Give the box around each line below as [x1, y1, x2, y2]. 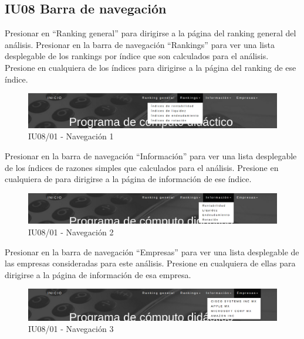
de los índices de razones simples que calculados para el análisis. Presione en [5, 161, 279, 173]
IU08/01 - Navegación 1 [28, 130, 114, 142]
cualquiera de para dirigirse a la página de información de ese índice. [5, 173, 252, 185]
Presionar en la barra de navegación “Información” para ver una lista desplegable [5, 149, 297, 162]
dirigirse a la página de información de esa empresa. [5, 268, 191, 280]
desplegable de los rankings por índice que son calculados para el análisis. [5, 50, 269, 62]
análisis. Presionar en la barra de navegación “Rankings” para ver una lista [5, 38, 275, 50]
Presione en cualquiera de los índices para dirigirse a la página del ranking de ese [5, 61, 296, 73]
